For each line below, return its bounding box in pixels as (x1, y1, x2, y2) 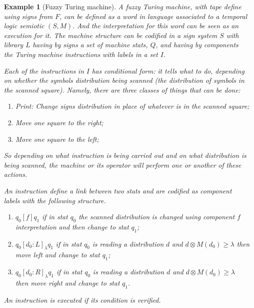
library (4, 39, 23, 50)
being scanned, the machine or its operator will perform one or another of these (4, 159, 241, 170)
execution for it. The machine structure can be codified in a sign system (4, 30, 217, 40)
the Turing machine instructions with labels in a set (4, 49, 158, 59)
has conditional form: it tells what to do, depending (92, 65, 245, 76)
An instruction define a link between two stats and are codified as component (4, 185, 232, 195)
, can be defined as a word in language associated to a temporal (59, 11, 247, 21)
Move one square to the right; (15, 117, 104, 127)
